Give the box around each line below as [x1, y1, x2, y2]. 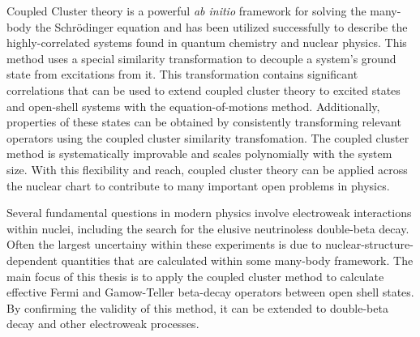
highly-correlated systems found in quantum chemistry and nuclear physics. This [6, 34, 407, 51]
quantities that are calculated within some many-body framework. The [61, 251, 414, 268]
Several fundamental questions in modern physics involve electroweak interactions [6, 204, 412, 221]
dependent [6, 251, 58, 268]
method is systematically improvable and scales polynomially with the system [6, 145, 392, 162]
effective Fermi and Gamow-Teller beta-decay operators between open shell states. [6, 284, 414, 301]
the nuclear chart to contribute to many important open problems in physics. [6, 177, 390, 194]
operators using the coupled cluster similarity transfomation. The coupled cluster [6, 129, 409, 146]
